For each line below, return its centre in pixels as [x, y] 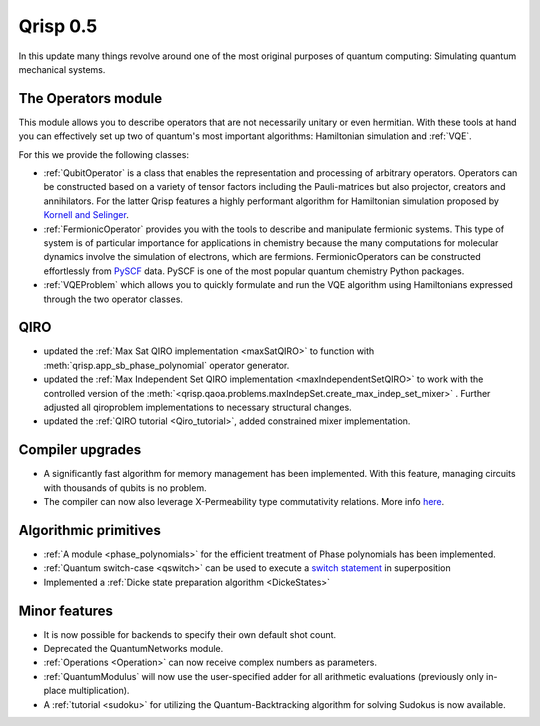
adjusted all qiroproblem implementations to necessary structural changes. [197, 407]
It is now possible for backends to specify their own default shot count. [190, 634]
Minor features [66, 610]
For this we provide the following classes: [104, 154]
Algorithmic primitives [90, 530]
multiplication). [99, 691]
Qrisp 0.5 [58, 26]
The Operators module [90, 98]
